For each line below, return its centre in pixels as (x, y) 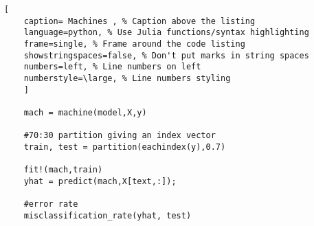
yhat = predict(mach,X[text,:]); (100, 181)
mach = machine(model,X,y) (85, 112)
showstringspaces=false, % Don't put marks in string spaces (166, 55)
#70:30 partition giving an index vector (120, 136)
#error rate (51, 204)
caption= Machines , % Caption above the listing (139, 21)
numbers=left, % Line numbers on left (112, 67)
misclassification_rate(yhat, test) (108, 215)
